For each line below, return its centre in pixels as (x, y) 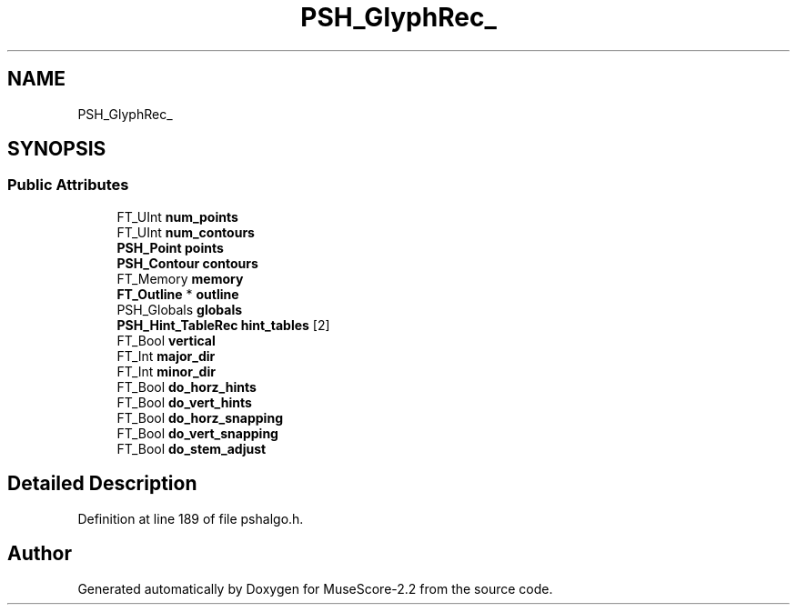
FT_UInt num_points (177, 216)
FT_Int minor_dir (166, 371)
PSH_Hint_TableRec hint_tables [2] (223, 325)
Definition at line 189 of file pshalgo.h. (191, 518)
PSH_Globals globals (180, 309)
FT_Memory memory (180, 278)
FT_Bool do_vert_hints (184, 402)
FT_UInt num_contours (186, 232)
